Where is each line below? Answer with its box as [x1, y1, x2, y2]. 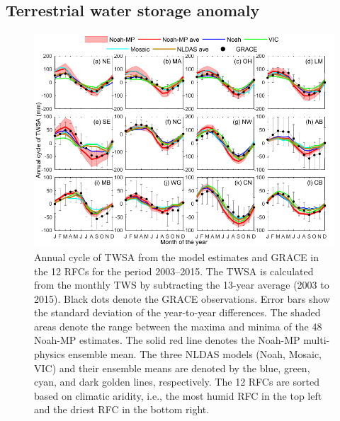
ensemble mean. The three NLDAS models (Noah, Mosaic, [68, 347, 322, 362]
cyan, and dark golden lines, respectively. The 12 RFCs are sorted [34, 374, 319, 389]
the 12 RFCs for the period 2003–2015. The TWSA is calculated [34, 263, 314, 278]
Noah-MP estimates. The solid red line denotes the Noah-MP [34, 333, 300, 347]
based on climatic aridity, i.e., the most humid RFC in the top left [34, 388, 322, 403]
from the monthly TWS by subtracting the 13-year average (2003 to [34, 277, 329, 292]
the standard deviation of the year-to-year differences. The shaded [34, 305, 321, 320]
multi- [303, 333, 330, 347]
